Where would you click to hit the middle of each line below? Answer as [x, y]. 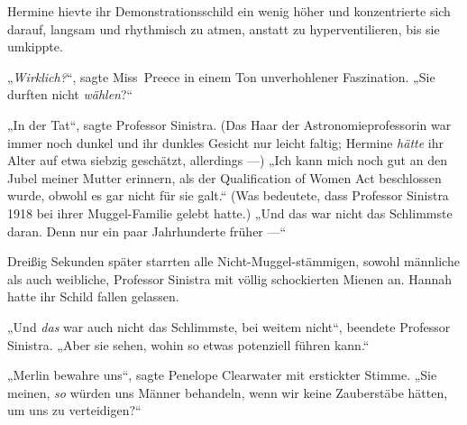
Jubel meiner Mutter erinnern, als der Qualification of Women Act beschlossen [224, 177]
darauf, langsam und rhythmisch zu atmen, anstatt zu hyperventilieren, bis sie [224, 28]
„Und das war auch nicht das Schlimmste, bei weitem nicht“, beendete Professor [229, 326]
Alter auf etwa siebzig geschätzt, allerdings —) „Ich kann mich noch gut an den [227, 160]
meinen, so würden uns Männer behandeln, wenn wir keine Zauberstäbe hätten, [228, 392]
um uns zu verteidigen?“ [74, 410]
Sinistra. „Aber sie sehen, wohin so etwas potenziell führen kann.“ [188, 344]
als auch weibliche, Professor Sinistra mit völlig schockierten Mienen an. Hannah [230, 278]
